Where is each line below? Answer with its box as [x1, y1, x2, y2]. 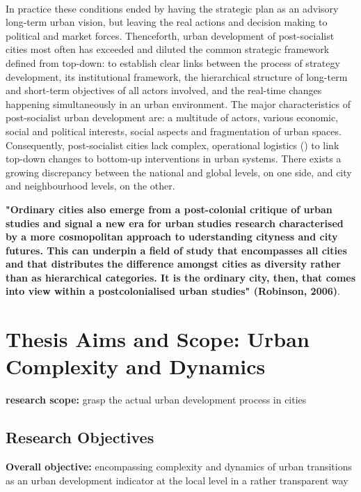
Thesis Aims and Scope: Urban [6, 325, 310, 353]
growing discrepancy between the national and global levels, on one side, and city [6, 164, 352, 179]
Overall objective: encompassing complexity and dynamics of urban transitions [6, 459, 353, 474]
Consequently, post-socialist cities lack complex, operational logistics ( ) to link [6, 137, 339, 152]
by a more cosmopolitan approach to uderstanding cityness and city [6, 229, 338, 244]
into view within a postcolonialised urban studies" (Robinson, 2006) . [6, 284, 340, 298]
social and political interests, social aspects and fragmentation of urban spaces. [6, 123, 342, 138]
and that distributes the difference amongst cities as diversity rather [6, 256, 341, 271]
